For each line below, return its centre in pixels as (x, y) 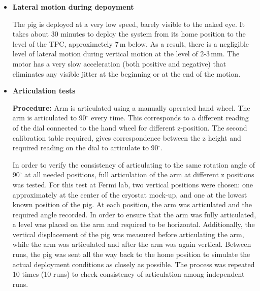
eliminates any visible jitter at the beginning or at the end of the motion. (126, 73)
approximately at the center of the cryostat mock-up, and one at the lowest (130, 194)
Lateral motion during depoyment (73, 7)
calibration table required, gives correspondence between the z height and (127, 137)
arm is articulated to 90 (49, 118)
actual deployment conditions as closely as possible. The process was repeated (134, 264)
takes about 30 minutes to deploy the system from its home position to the (129, 34)
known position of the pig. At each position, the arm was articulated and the (132, 204)
